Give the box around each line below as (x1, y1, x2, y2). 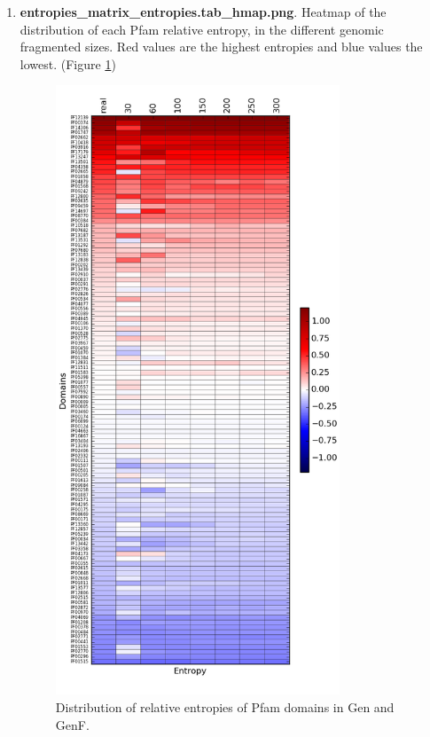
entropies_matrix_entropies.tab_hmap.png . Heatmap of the (20, 3, 387, 20)
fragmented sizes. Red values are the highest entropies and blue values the (20, 37, 423, 56)
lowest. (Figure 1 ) (20, 54, 116, 73)
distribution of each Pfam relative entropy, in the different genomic (20, 20, 384, 38)
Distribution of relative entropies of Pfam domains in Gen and (55, 697, 395, 716)
